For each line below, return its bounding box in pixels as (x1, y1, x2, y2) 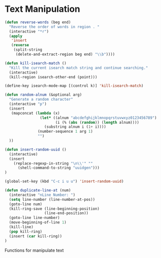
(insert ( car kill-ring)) (9, 233, 63, 239)
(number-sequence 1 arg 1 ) (37, 129, 93, 134)
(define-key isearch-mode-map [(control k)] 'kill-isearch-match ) (4, 83, 144, 88)
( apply (9, 34, 23, 38)
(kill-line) (9, 224, 34, 230)
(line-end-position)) (44, 211, 89, 216)
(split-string (13, 47, 42, 52)
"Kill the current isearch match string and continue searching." (9, 65, 148, 70)
